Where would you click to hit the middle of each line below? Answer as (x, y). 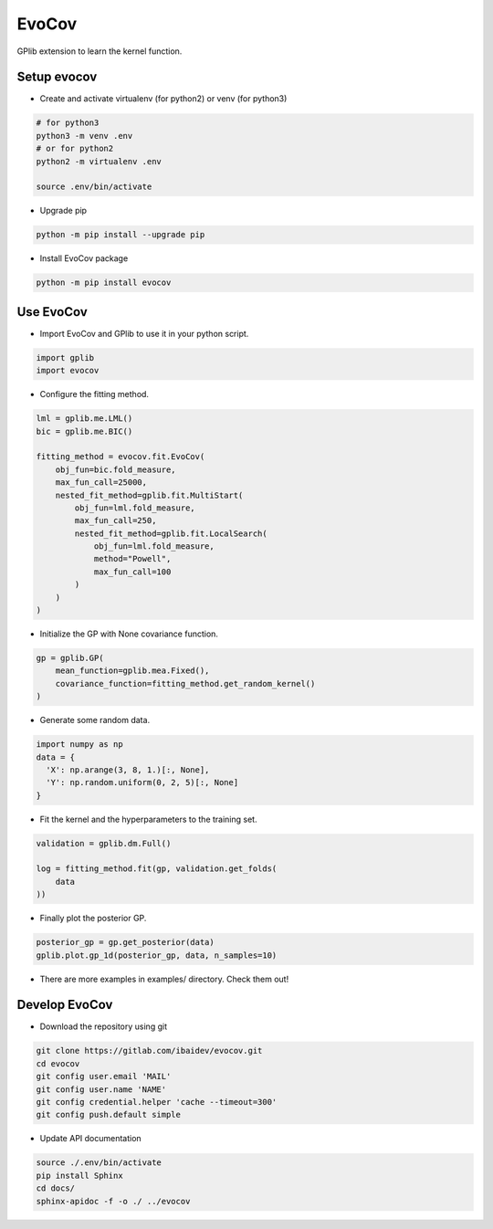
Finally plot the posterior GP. (93, 919)
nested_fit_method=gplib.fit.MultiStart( (149, 495)
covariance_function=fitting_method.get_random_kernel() (185, 683)
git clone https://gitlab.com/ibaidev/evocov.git (149, 1051)
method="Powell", (132, 559)
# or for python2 (75, 149)
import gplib (65, 357)
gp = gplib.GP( (70, 658)
